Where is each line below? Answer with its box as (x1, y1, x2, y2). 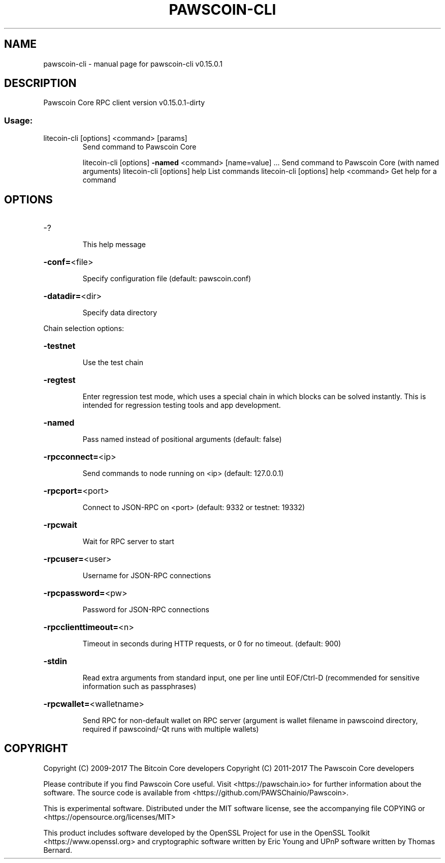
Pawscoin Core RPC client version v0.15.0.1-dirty (43, 98, 205, 107)
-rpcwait (43, 520, 77, 530)
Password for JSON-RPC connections (82, 605, 209, 614)
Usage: (4, 115, 33, 126)
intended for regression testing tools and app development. (82, 401, 281, 410)
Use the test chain (82, 358, 143, 367)
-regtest (43, 375, 76, 385)
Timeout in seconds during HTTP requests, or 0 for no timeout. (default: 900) (82, 639, 341, 648)
